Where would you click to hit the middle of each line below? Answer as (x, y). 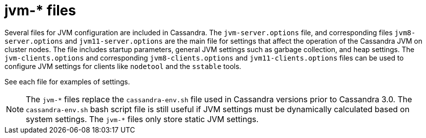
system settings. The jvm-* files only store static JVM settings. (142, 119)
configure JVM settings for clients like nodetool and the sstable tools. (123, 66)
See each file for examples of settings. (67, 81)
